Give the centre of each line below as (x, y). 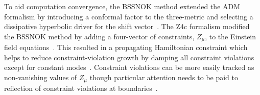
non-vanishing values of (41, 77)
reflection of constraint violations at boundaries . (81, 88)
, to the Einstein (231, 36)
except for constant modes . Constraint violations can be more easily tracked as (129, 67)
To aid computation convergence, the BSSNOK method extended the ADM (122, 6)
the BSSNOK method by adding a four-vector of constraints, (99, 36)
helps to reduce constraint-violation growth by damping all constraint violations (129, 57)
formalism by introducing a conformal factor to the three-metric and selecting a (129, 16)
